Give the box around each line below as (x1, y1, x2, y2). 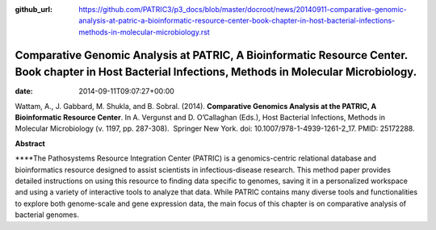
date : (15, 86, 33, 96)
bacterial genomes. (15, 210, 80, 220)
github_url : (15, 5, 52, 14)
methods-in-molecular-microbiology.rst (78, 27, 210, 36)
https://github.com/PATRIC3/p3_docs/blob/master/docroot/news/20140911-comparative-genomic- (78, 5, 407, 14)
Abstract (15, 138, 46, 148)
